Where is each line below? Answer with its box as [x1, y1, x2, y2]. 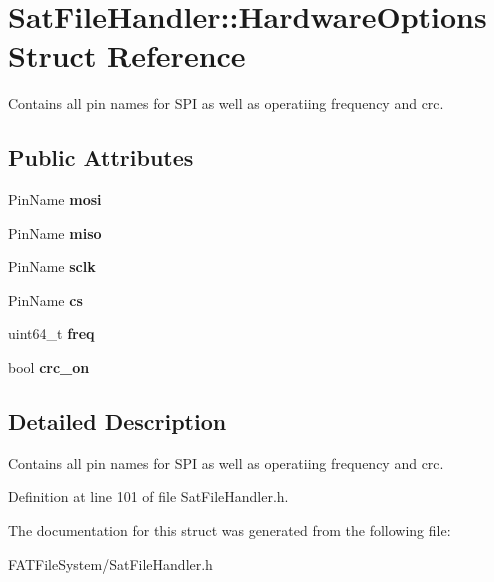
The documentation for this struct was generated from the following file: [8, 520, 451, 541]
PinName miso [8, 222, 102, 243]
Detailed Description [8, 406, 227, 437]
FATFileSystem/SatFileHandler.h [8, 553, 213, 574]
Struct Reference [8, 35, 246, 76]
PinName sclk [8, 256, 96, 277]
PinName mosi [8, 189, 102, 210]
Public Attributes [8, 142, 194, 173]
